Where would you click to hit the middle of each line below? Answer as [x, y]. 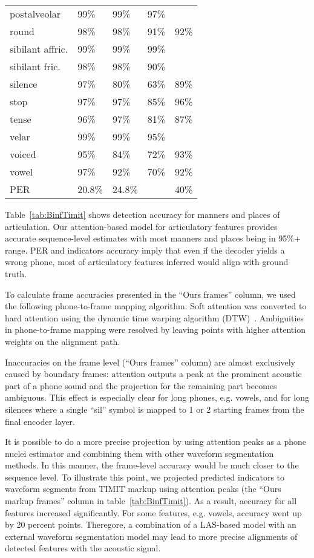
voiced [23, 154]
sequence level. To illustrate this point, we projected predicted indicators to [145, 477]
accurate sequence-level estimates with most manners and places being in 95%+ [153, 238]
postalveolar [35, 14]
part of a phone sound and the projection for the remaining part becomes [141, 385]
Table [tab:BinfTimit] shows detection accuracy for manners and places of [142, 214]
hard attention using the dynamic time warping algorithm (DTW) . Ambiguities [155, 317]
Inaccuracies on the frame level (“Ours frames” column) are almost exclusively [150, 362]
